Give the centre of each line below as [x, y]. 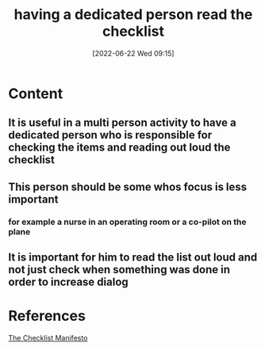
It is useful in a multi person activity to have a [122, 123]
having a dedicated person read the [133, 15]
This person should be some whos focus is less [128, 186]
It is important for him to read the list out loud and [133, 258]
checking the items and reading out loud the [119, 148]
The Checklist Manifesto [48, 337]
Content [36, 93]
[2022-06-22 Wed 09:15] [133, 53]
